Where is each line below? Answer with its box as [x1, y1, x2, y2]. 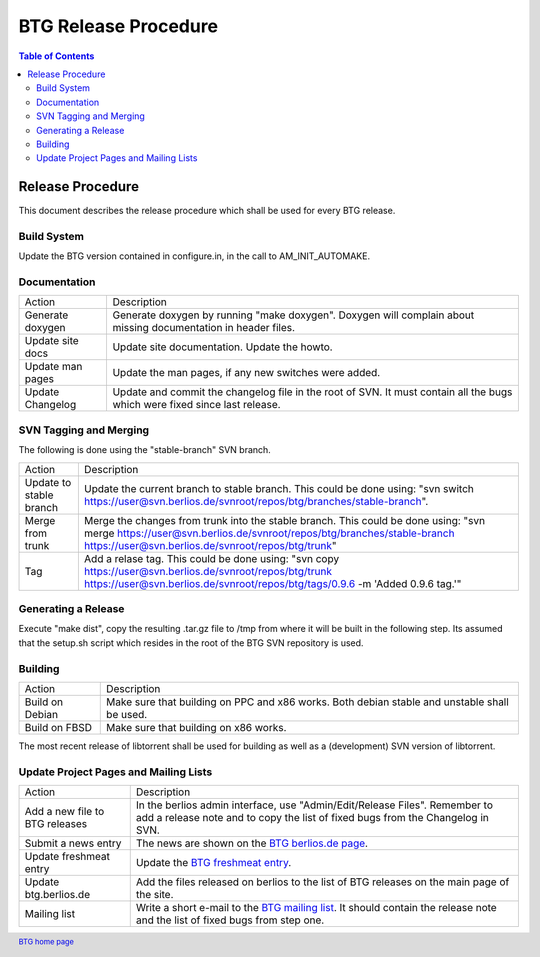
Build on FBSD [24, 720, 92, 734]
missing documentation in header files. [112, 321, 295, 335]
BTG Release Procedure [18, 15, 219, 37]
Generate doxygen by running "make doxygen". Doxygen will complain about [112, 308, 475, 322]
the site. [135, 888, 174, 902]
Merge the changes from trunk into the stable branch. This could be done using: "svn [83, 513, 485, 527]
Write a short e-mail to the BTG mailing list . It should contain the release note [135, 901, 497, 915]
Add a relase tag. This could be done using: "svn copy [83, 551, 340, 565]
